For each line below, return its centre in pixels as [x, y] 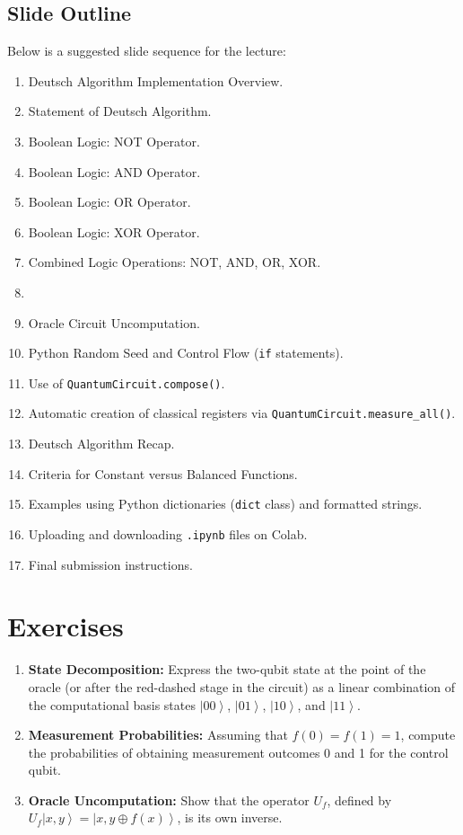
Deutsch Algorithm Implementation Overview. [156, 80]
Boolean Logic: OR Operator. [109, 202]
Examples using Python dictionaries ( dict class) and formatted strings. [225, 504]
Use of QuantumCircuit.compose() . [127, 382]
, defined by [359, 799]
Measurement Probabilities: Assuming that [158, 735]
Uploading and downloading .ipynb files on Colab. [168, 533]
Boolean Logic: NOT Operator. [114, 141]
